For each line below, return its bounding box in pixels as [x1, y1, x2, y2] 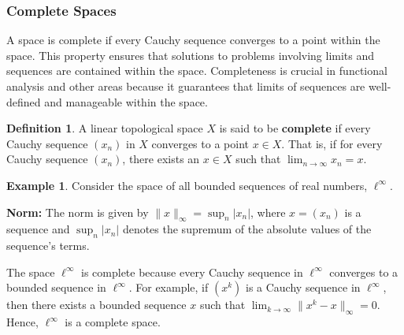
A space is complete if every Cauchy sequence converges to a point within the [6, 32, 380, 48]
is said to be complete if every [219, 120, 371, 136]
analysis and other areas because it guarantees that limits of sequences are [6, 78, 365, 94]
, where [250, 203, 286, 220]
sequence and [6, 221, 70, 237]
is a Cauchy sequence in [245, 279, 361, 296]
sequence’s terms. [6, 237, 90, 254]
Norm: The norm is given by [6, 203, 149, 220]
